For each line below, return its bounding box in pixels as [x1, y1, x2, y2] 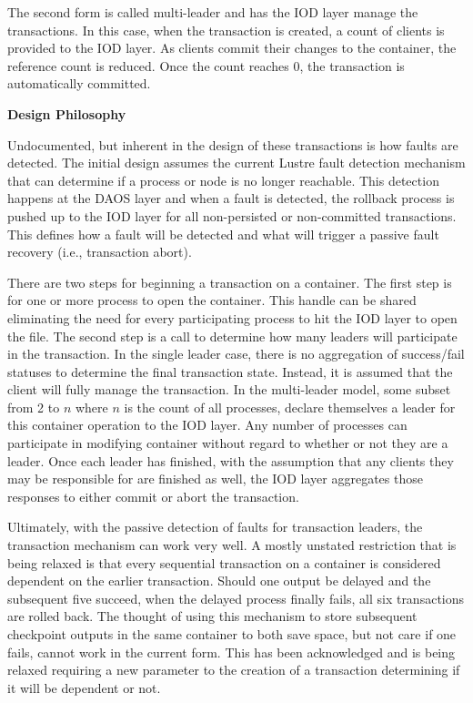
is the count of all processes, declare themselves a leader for [124, 397, 456, 416]
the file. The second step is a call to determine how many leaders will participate [7, 326, 458, 345]
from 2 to [7, 397, 60, 416]
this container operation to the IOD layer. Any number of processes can [7, 415, 408, 434]
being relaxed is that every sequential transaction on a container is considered [7, 553, 441, 572]
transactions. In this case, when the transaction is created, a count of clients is [7, 20, 445, 39]
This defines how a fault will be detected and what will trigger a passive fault [7, 224, 439, 243]
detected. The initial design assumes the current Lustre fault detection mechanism [7, 153, 466, 172]
